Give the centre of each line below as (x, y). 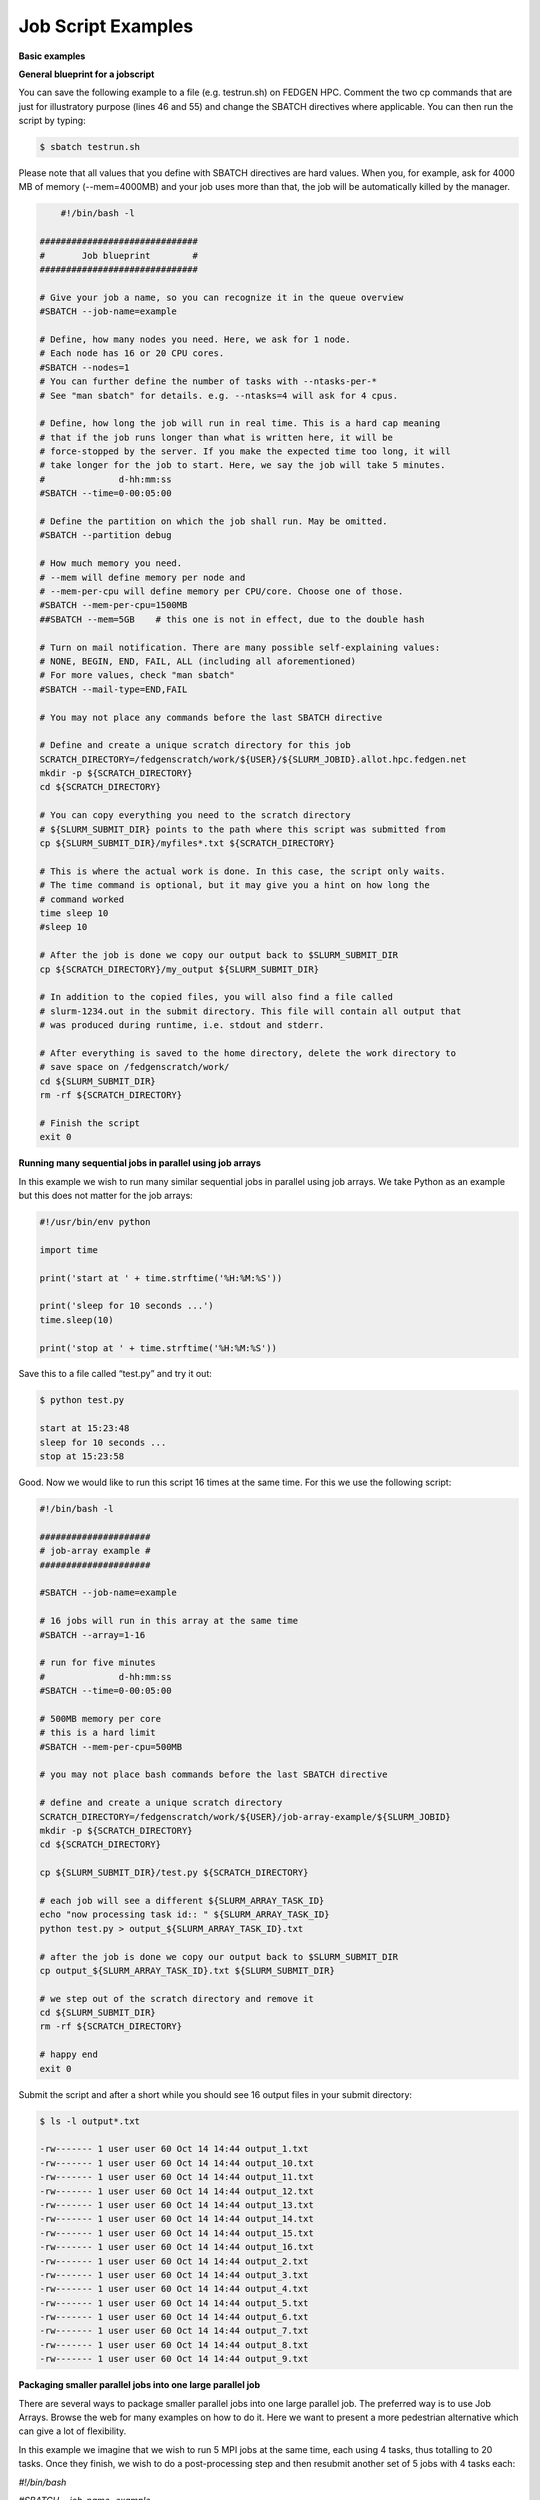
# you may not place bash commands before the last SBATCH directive (213, 1774)
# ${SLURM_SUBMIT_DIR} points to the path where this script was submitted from (242, 829)
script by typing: (52, 121)
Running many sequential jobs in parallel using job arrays (140, 1163)
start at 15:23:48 (84, 1428)
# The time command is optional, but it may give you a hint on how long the (234, 885)
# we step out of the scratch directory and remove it (176, 1998)
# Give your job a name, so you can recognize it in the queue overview (221, 297)
